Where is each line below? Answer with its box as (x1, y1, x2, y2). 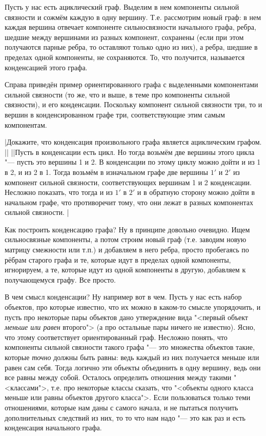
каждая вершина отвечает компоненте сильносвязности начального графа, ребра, (5, 22, 256, 32)
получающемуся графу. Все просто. (5, 274, 116, 285)
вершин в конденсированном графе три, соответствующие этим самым (5, 109, 225, 120)
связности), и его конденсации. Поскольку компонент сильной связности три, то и (5, 99, 262, 110)
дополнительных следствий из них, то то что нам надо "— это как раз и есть (5, 412, 245, 423)
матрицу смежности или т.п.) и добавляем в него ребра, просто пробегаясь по (5, 244, 249, 255)
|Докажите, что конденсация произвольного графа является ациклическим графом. (5, 136, 262, 147)
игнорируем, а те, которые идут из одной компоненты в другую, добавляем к (5, 264, 246, 275)
